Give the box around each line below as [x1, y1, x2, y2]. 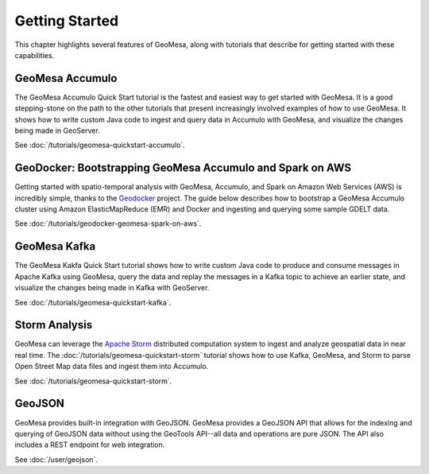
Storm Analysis [14, 318, 93, 332]
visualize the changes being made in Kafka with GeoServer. [14, 283, 210, 293]
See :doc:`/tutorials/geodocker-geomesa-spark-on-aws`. [14, 219, 202, 228]
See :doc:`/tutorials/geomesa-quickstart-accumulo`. [14, 140, 186, 150]
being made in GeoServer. [14, 126, 101, 135]
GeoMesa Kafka [14, 239, 96, 254]
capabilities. [14, 50, 55, 60]
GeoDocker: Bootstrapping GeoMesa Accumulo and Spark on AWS [14, 161, 352, 175]
